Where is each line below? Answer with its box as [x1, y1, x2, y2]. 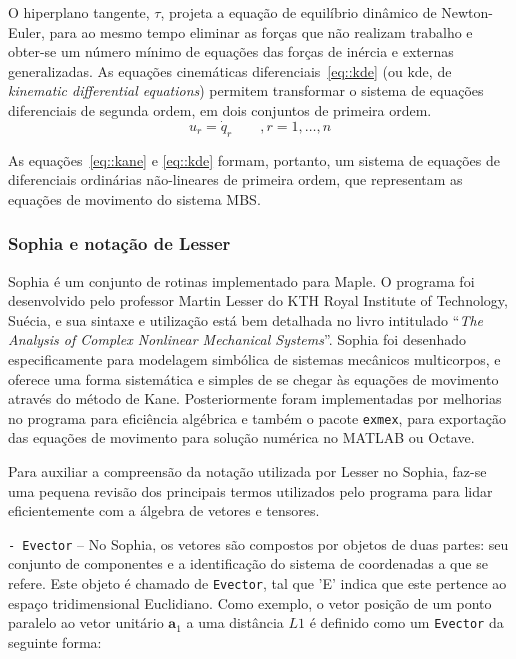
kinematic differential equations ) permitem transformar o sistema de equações [8, 80, 484, 101]
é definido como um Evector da [309, 612, 504, 633]
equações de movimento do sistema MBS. [8, 188, 261, 209]
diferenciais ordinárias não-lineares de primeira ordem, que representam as [8, 169, 463, 190]
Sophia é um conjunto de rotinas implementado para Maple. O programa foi [8, 270, 475, 291]
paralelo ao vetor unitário [8, 612, 164, 633]
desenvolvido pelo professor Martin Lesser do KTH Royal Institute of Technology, [8, 290, 508, 311]
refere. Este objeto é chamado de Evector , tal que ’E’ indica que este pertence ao [8, 573, 507, 594]
